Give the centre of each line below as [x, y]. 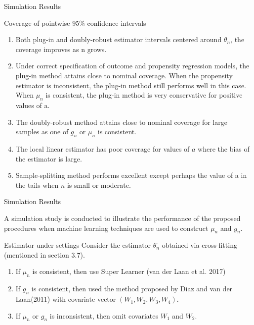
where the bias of [224, 148]
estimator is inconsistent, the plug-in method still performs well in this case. [131, 85]
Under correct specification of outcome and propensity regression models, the [132, 66]
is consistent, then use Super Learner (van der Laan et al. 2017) [129, 271]
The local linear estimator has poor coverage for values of [103, 148]
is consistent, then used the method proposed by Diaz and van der [132, 289]
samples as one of [42, 132]
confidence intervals [117, 23]
